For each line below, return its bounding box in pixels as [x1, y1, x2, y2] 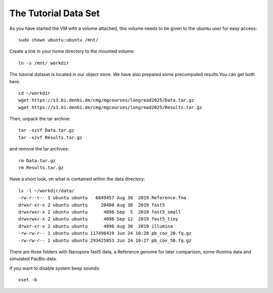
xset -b [18, 277, 37, 283]
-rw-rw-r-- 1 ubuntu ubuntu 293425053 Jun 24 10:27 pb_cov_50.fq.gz [18, 237, 192, 243]
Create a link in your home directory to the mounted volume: [9, 48, 135, 54]
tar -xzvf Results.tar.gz [18, 134, 83, 140]
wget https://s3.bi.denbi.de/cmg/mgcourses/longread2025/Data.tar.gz [18, 97, 195, 103]
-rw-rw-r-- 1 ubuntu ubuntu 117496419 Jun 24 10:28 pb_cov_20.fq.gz [18, 231, 192, 236]
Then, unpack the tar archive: [9, 116, 71, 122]
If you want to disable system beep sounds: [9, 265, 101, 271]
